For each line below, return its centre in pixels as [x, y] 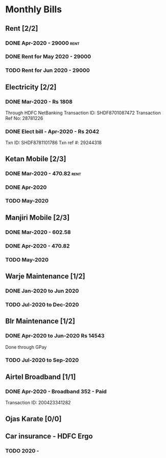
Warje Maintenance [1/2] [45, 276]
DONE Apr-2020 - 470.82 [38, 246]
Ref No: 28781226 [24, 118]
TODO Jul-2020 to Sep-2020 [42, 360]
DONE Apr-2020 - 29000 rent [43, 43]
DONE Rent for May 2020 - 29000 [48, 56]
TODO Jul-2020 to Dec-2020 [42, 305]
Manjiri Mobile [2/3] [38, 217]
